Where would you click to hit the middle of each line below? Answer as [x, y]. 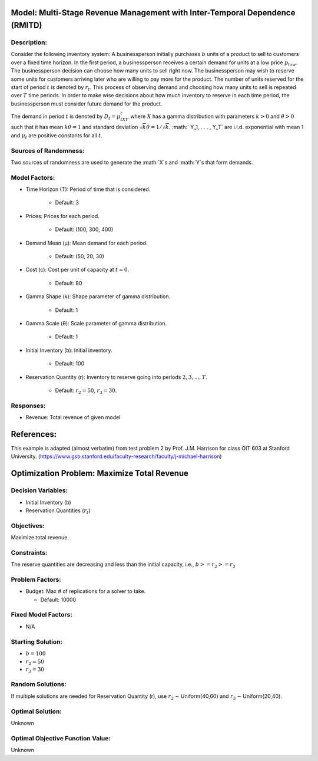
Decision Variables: [39, 490]
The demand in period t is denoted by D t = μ [66, 117]
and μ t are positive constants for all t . [57, 136]
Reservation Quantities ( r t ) [58, 511]
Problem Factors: [36, 579]
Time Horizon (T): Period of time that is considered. [88, 189]
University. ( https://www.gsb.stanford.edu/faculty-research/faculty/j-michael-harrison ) [116, 456]
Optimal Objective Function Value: [61, 738]
